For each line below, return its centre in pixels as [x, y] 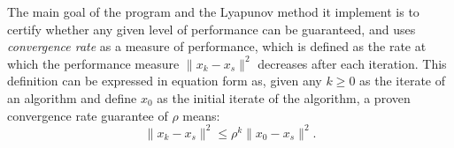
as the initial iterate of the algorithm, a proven [284, 97]
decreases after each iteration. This [352, 63]
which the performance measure [93, 63]
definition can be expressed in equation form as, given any [165, 81]
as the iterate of [402, 81]
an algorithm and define [72, 97]
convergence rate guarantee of [88, 115]
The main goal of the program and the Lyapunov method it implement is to [213, 11]
